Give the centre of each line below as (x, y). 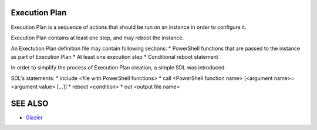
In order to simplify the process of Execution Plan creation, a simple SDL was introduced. (118, 68)
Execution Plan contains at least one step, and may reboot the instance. (97, 38)
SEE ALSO (30, 103)
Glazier (34, 117)
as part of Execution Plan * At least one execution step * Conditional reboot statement (114, 56)
